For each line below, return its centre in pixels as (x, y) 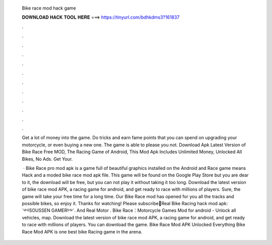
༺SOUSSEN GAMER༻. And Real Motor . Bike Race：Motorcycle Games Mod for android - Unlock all (129, 210)
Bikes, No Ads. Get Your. (47, 159)
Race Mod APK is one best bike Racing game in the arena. (82, 231)
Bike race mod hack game (49, 8)
